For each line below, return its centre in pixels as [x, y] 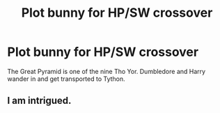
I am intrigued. [39, 101]
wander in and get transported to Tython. [66, 79]
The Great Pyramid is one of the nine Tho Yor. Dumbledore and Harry [107, 71]
